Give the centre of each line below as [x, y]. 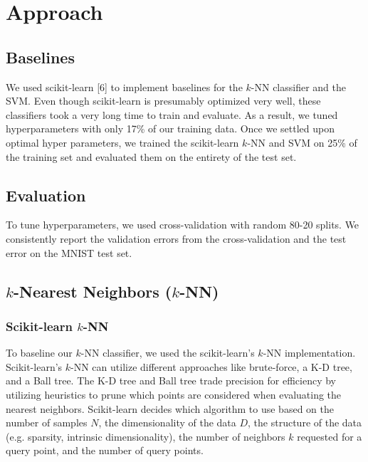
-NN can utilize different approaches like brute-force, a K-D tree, [211, 366]
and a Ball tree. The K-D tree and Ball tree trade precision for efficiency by [171, 380]
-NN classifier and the [299, 86]
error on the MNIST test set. [69, 252]
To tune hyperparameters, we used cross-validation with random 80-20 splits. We [183, 225]
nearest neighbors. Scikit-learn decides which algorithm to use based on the [170, 408]
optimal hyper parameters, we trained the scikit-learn [122, 142]
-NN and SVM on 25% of [302, 142]
